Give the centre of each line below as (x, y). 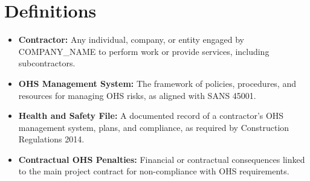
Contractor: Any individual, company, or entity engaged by (131, 40)
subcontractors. (47, 63)
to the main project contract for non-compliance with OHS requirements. (154, 171)
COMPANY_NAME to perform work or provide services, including (144, 51)
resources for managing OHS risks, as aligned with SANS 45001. (137, 95)
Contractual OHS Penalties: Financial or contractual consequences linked (162, 159)
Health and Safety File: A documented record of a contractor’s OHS (151, 116)
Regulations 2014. (51, 139)
